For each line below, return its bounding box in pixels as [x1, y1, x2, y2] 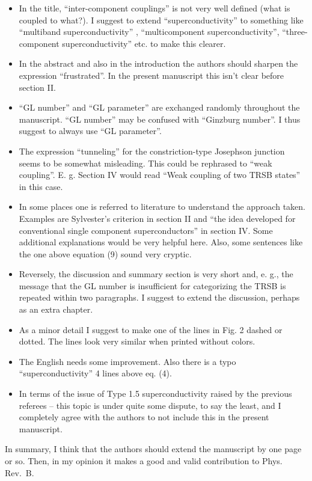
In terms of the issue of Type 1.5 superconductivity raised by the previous [19, 387, 292, 400]
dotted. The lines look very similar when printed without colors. [19, 335, 255, 348]
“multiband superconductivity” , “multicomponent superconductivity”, [19, 25, 280, 38]
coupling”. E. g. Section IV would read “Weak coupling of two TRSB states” [19, 168, 301, 181]
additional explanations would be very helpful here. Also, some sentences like [19, 236, 303, 248]
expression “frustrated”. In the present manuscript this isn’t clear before [19, 69, 284, 81]
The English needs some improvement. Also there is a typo [19, 355, 236, 367]
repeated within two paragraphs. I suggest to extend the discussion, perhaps [19, 291, 300, 304]
